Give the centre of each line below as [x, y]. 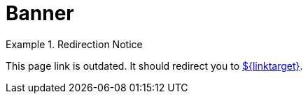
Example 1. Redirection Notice [74, 44]
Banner [40, 13]
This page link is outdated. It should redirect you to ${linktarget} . [154, 66]
